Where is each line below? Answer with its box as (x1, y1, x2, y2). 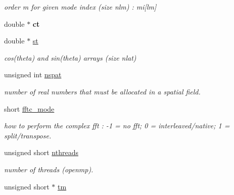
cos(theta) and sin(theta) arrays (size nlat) (4, 52, 136, 63)
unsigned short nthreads (4, 147, 78, 158)
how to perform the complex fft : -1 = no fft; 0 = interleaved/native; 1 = (4, 120, 230, 131)
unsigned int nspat (4, 69, 62, 80)
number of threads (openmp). (4, 164, 93, 174)
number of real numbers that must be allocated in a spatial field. (4, 86, 201, 96)
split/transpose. (4, 130, 52, 140)
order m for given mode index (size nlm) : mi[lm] (4, 2, 157, 12)
